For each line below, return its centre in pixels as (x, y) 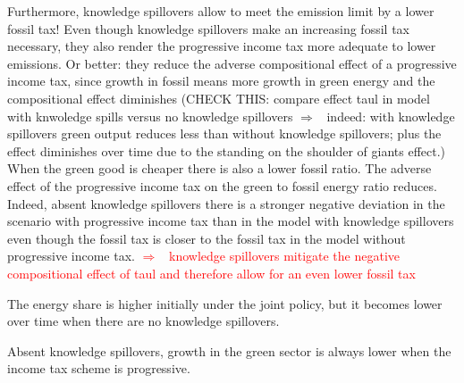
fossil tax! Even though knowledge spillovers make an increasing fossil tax (208, 28)
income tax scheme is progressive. (99, 368)
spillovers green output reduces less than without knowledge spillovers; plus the (224, 133)
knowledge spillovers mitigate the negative (285, 256)
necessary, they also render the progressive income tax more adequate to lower (222, 46)
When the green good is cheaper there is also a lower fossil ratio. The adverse (219, 168)
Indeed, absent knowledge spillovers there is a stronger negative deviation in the (226, 203)
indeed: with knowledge (391, 116)
